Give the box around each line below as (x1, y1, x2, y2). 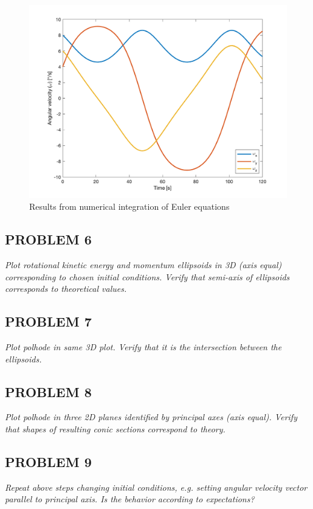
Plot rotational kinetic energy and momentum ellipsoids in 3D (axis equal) (5, 258, 282, 271)
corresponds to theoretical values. (5, 282, 127, 295)
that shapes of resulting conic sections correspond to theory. (5, 422, 225, 435)
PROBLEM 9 (5, 452, 92, 471)
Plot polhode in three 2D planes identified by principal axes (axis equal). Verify (5, 410, 297, 423)
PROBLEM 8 (5, 382, 92, 401)
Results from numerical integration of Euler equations (29, 200, 230, 213)
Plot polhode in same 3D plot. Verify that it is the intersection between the (5, 340, 282, 353)
